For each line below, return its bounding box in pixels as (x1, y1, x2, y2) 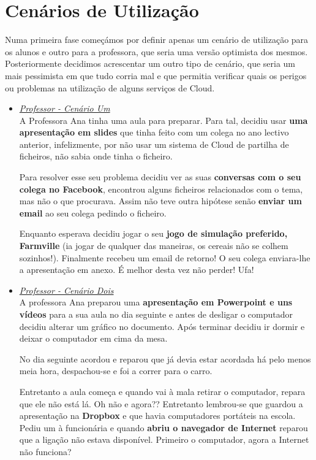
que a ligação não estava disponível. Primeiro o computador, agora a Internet (19, 433, 309, 446)
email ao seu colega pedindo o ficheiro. (19, 206, 167, 219)
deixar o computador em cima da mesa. (19, 332, 168, 345)
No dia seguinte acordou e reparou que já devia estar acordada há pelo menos (19, 352, 311, 365)
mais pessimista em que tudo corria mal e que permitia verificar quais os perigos (5, 69, 307, 82)
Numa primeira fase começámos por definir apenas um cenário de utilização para (5, 33, 309, 46)
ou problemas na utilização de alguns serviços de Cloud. (5, 81, 215, 94)
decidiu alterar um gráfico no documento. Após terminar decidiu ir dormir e (19, 320, 305, 332)
